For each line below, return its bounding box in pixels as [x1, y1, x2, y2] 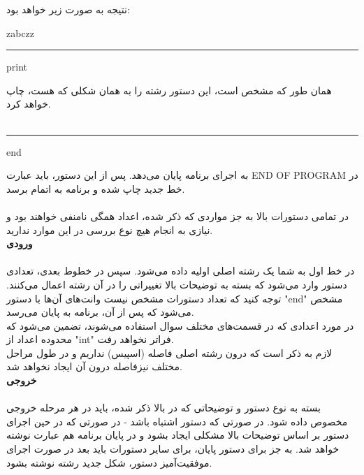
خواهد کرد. [6, 96, 51, 111]
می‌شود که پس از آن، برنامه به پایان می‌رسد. [6, 305, 194, 319]
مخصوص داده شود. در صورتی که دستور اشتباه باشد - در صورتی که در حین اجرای [6, 414, 348, 428]
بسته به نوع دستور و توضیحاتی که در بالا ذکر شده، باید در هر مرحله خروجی [6, 400, 321, 415]
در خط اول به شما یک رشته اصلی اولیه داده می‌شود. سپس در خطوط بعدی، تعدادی [6, 263, 355, 278]
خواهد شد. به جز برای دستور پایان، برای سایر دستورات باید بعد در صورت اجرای [6, 441, 340, 456]
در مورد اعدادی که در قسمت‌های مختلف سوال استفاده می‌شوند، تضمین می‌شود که [6, 318, 354, 332]
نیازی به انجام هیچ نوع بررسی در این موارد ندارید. [6, 222, 213, 237]
